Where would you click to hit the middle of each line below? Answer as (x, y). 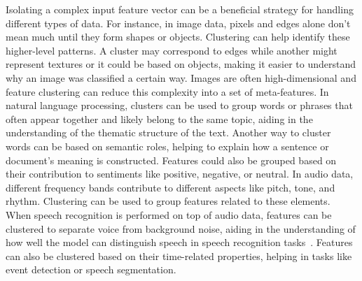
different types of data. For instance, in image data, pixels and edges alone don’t (178, 23)
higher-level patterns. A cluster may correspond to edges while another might (172, 50)
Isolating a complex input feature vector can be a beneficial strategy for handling (180, 9)
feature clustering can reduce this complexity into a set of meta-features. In (167, 91)
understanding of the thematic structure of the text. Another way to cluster (168, 132)
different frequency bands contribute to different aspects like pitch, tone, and (170, 187)
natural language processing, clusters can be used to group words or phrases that (179, 105)
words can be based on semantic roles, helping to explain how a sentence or (167, 146)
